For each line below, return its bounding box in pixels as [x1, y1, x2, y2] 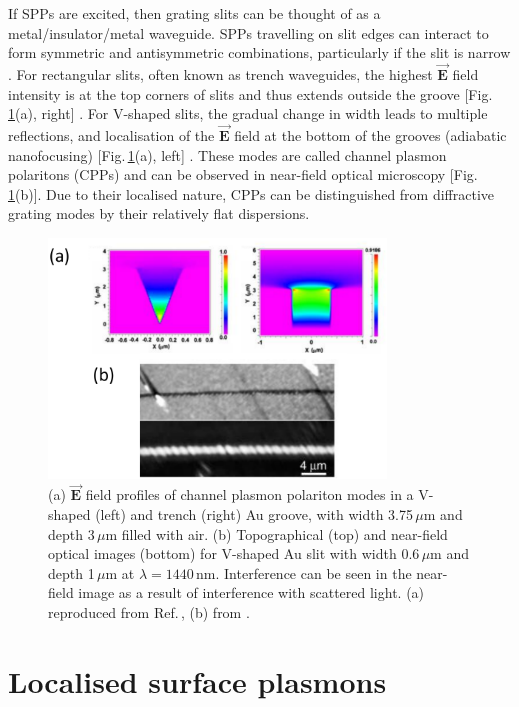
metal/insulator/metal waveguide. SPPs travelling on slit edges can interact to [8, 22, 489, 43]
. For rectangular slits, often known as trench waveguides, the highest [8, 64, 433, 84]
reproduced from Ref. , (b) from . [48, 602, 250, 623]
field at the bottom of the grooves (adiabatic [234, 125, 507, 145]
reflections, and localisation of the [8, 125, 215, 145]
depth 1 [48, 562, 95, 583]
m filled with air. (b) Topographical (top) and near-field [105, 523, 448, 544]
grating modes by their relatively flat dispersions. [8, 203, 310, 224]
